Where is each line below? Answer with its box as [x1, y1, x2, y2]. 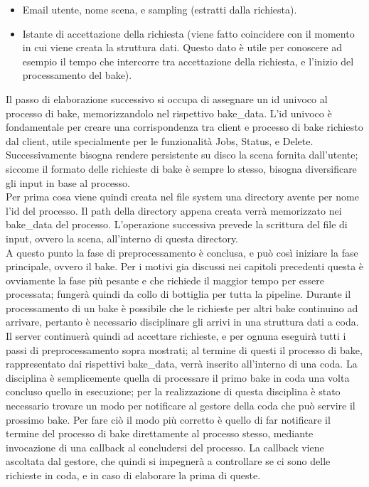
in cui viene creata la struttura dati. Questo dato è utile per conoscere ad [22, 40, 342, 55]
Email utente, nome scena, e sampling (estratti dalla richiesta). [22, 2, 297, 16]
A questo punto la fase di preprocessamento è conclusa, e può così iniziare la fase [6, 245, 358, 259]
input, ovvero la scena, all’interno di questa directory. [6, 230, 239, 245]
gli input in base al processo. [6, 175, 130, 190]
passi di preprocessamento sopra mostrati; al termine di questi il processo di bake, [6, 342, 363, 357]
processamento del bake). [22, 68, 132, 82]
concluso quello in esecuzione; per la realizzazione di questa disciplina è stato [6, 384, 341, 399]
